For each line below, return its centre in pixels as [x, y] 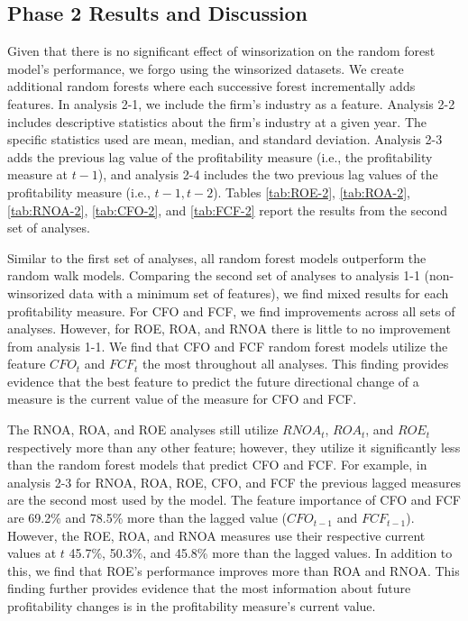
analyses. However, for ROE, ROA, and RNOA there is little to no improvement [229, 329]
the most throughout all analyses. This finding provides [296, 364]
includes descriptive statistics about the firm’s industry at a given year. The [217, 121]
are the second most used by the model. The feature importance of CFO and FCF [234, 500]
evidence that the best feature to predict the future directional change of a [213, 381]
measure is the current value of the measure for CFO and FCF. [182, 399]
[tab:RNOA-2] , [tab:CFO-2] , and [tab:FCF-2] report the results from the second [228, 210]
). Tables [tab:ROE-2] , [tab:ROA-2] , [312, 192]
